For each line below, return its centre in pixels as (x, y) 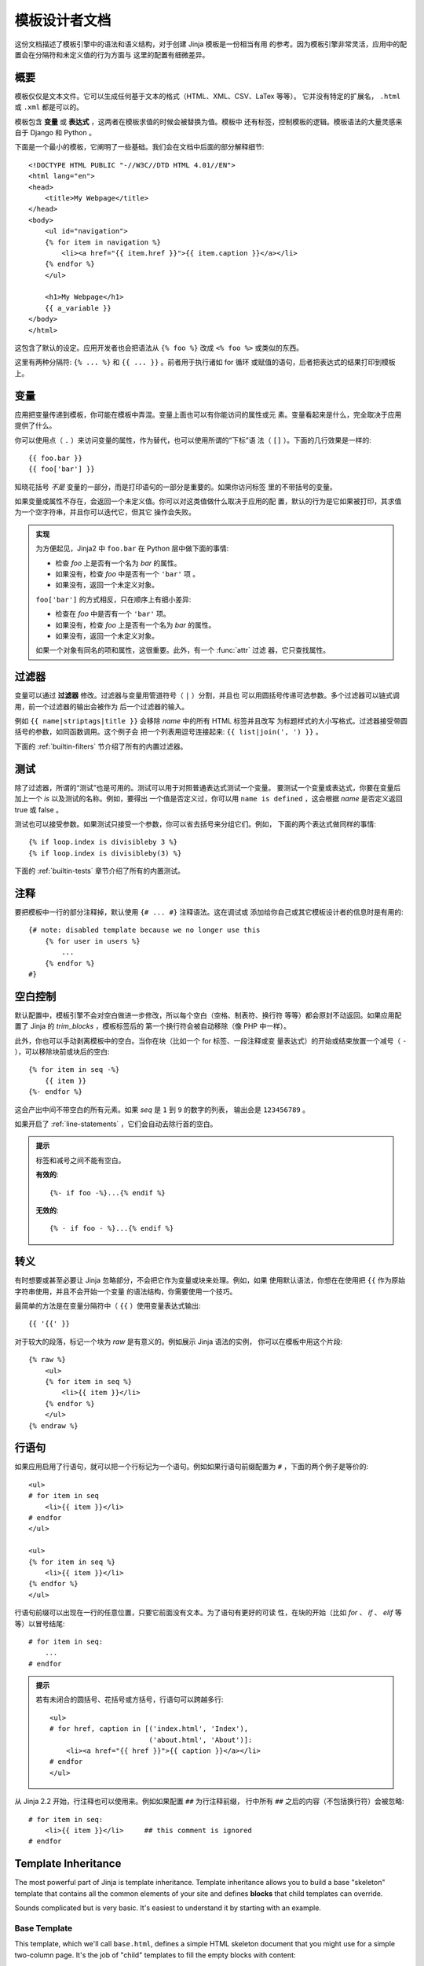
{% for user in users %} (92, 941)
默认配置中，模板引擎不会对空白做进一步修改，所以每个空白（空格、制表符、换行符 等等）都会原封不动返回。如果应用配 (208, 1015)
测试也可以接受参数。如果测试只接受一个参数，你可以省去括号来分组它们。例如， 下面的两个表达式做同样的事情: (195, 824)
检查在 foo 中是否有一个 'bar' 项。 (113, 614)
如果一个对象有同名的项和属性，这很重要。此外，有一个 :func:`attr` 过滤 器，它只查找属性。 (183, 650)
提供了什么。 (35, 425)
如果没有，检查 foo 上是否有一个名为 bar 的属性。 (135, 624)
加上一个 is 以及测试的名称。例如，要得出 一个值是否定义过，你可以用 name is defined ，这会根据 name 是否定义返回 (208, 799)
